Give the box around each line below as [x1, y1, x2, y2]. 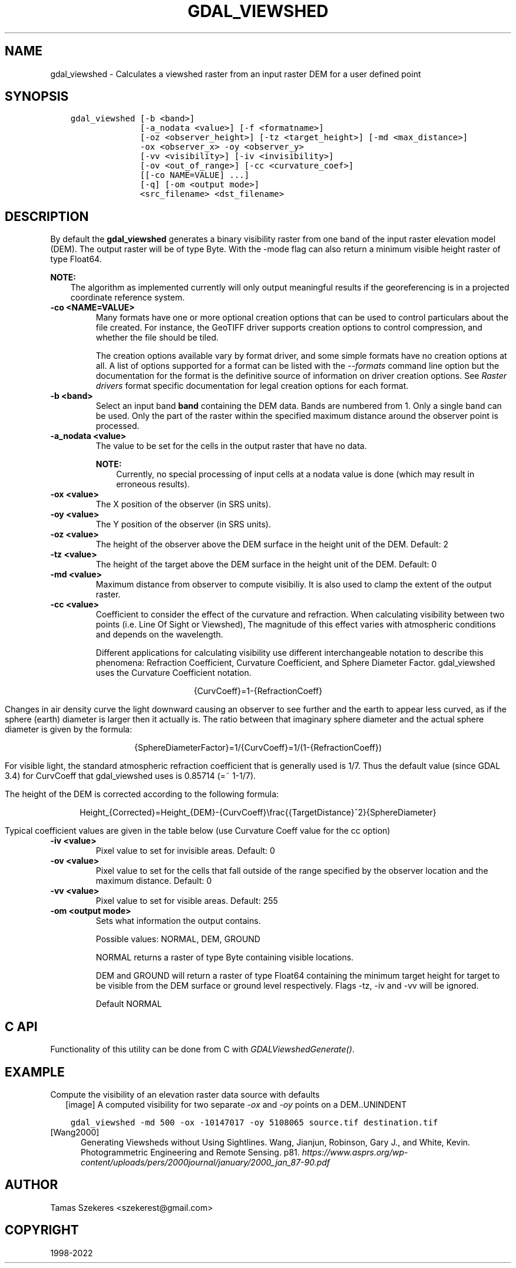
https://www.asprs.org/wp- [302, 1147, 408, 1157]
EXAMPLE [5, 1064, 65, 1079]
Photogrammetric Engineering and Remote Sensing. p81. [81, 1147, 300, 1157]
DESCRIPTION [5, 209, 89, 224]
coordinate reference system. [70, 292, 185, 303]
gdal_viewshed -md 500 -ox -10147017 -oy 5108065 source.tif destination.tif [70, 1117, 438, 1127]
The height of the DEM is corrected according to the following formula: [5, 789, 279, 800]
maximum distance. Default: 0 [95, 876, 212, 886]
